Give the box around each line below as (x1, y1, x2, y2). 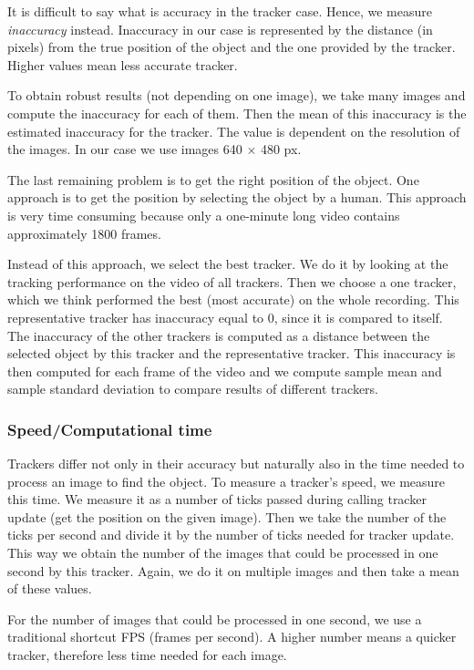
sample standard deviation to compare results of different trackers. (7, 379, 378, 398)
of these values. (7, 579, 92, 598)
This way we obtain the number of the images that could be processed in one (7, 543, 438, 562)
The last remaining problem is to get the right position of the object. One (7, 170, 419, 189)
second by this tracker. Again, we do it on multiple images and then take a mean (7, 561, 459, 580)
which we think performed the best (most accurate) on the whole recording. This (7, 290, 459, 309)
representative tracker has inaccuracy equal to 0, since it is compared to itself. (7, 307, 443, 326)
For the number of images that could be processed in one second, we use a (7, 609, 422, 628)
